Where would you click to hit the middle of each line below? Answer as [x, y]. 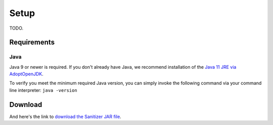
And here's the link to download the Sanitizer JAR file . [65, 116]
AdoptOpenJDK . [27, 74]
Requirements [32, 42]
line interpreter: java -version [43, 90]
